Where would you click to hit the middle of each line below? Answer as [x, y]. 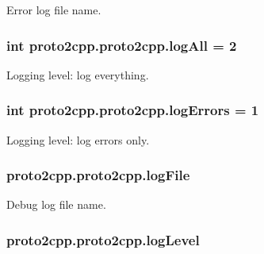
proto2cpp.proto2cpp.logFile [98, 175]
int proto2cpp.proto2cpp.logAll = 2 [122, 45]
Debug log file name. [56, 204]
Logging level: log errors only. [78, 139]
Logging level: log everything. [78, 74]
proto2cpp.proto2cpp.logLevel [103, 239]
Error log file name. [54, 10]
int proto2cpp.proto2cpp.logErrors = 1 [133, 110]
